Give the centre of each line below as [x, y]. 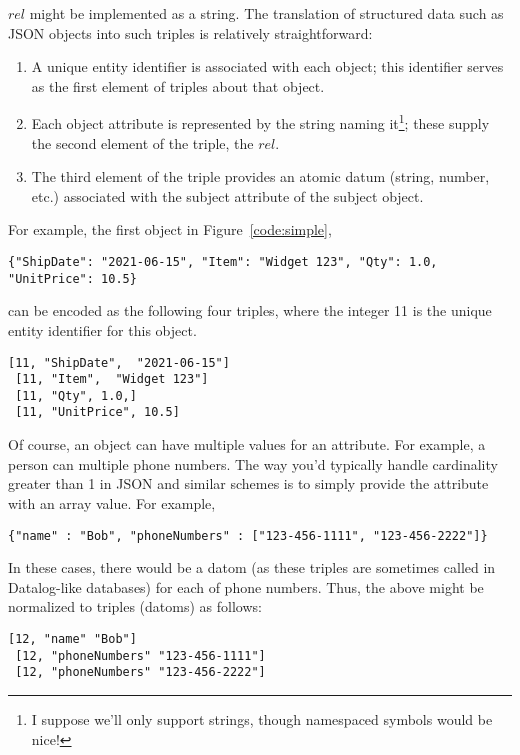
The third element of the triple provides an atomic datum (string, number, [260, 176]
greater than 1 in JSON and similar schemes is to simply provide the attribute [248, 483]
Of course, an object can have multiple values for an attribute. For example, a [247, 444]
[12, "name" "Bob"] [72, 638]
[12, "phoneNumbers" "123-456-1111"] [140, 655]
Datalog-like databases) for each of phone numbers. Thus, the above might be [246, 586]
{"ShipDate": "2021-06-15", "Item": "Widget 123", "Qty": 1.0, [223, 262]
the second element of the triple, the [142, 142]
